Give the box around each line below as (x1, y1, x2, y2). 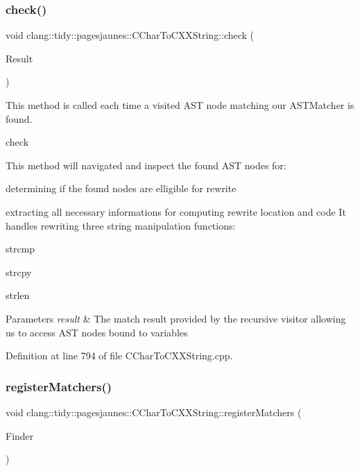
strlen (6, 288, 30, 302)
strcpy (6, 264, 32, 279)
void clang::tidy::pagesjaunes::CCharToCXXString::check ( (6, 28, 255, 42)
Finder (6, 428, 34, 443)
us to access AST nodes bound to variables (6, 325, 188, 339)
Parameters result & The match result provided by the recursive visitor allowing (6, 311, 346, 325)
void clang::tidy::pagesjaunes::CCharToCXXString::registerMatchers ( (6, 404, 302, 419)
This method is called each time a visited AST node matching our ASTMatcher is (6, 98, 354, 112)
